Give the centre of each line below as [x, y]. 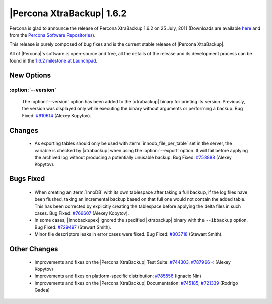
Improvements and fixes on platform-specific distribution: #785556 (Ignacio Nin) [118, 276]
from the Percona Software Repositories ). [52, 35]
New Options [30, 75]
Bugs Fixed [27, 179]
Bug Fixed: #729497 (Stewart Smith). [73, 227]
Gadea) [42, 290]
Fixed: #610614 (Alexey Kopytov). [57, 115]
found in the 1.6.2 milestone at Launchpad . [53, 61]
